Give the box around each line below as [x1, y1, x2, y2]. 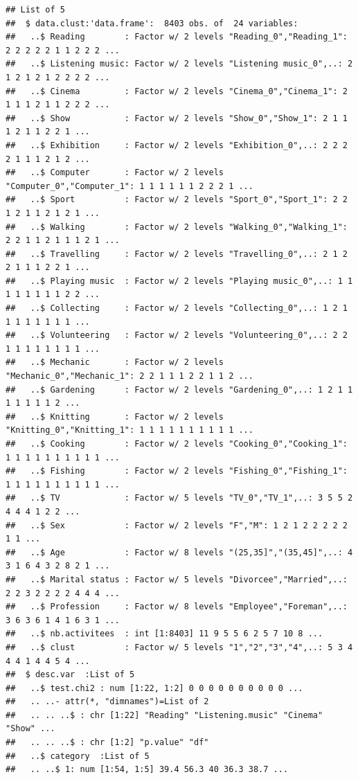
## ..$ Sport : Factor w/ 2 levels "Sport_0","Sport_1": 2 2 [6, 195, 348, 205]
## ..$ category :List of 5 [6, 751, 150, 761]
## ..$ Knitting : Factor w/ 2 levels [6, 411, 224, 422]
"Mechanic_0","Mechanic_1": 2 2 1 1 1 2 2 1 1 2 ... [6, 371, 253, 382]
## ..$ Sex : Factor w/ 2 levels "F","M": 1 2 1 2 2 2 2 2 [6, 520, 348, 530]
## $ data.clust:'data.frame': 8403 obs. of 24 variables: [6, 18, 298, 28]
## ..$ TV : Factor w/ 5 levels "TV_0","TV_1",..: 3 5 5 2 [6, 493, 353, 503]
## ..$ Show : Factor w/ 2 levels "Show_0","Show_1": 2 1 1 [6, 113, 348, 123]
